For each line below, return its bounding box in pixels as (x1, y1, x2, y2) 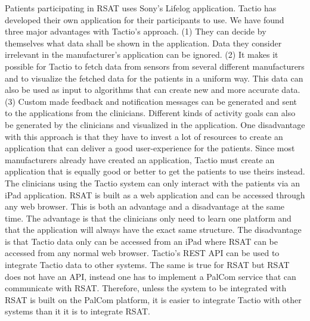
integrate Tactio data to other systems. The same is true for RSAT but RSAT (5, 258, 290, 271)
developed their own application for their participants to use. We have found (5, 13, 284, 26)
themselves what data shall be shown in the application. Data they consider (5, 36, 282, 49)
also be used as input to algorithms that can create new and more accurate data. (5, 83, 300, 96)
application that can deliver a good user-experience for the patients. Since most (5, 142, 295, 154)
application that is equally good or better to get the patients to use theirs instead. (5, 165, 305, 177)
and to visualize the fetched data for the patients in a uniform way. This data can (5, 71, 303, 84)
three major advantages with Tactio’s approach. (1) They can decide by (5, 25, 266, 38)
